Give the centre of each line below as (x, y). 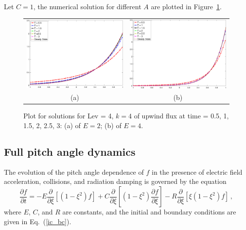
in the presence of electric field (197, 172)
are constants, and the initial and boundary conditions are (149, 212)
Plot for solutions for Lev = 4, (69, 116)
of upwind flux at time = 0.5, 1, (181, 116)
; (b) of (111, 125)
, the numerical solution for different (87, 6)
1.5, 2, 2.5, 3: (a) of (52, 125)
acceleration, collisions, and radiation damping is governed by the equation (115, 181)
